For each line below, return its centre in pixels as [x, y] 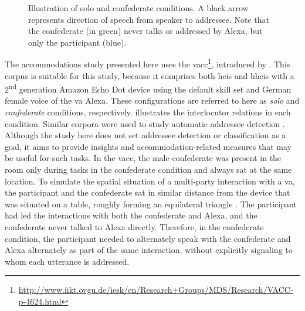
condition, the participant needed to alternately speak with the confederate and [148, 238]
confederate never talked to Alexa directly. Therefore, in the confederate [134, 227]
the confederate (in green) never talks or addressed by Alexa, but [145, 31]
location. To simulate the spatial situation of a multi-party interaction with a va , [150, 181]
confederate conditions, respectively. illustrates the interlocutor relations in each [148, 112]
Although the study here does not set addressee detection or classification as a [145, 135]
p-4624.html [40, 301]
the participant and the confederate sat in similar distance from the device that [148, 192]
